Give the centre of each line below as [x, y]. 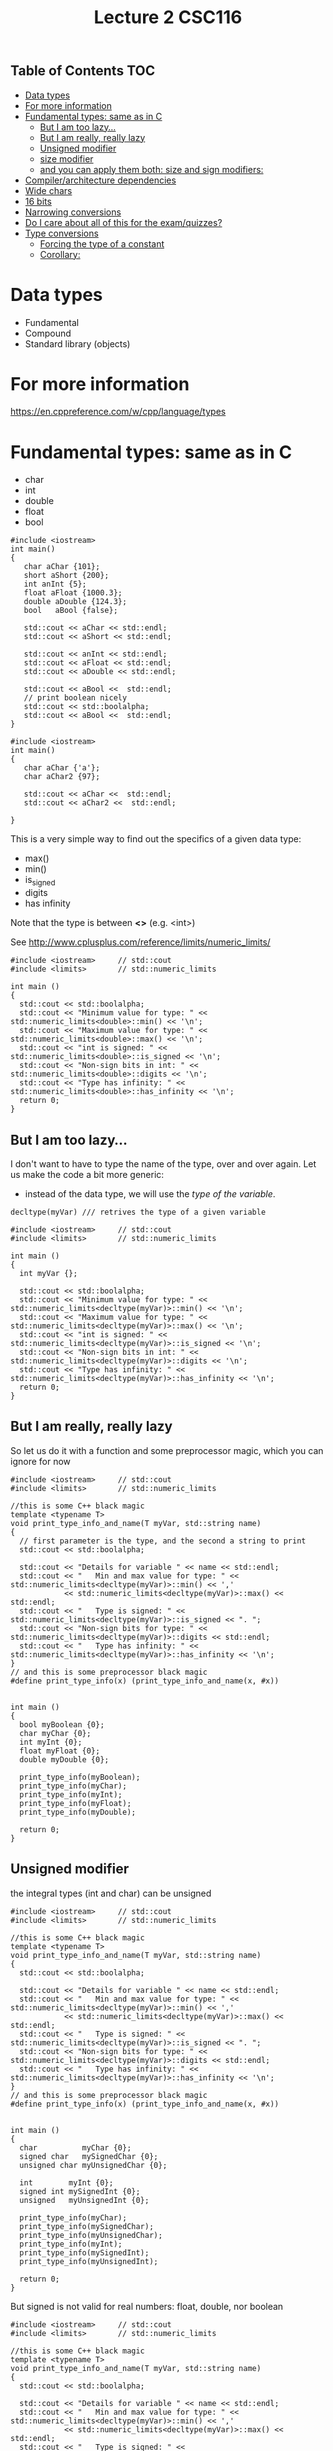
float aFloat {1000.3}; [73, 593]
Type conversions [61, 233]
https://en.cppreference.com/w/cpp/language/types [118, 412]
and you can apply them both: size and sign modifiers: [151, 169]
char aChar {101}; [62, 567]
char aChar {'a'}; [62, 768]
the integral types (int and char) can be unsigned [111, 1893]
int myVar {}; [48, 1274]
